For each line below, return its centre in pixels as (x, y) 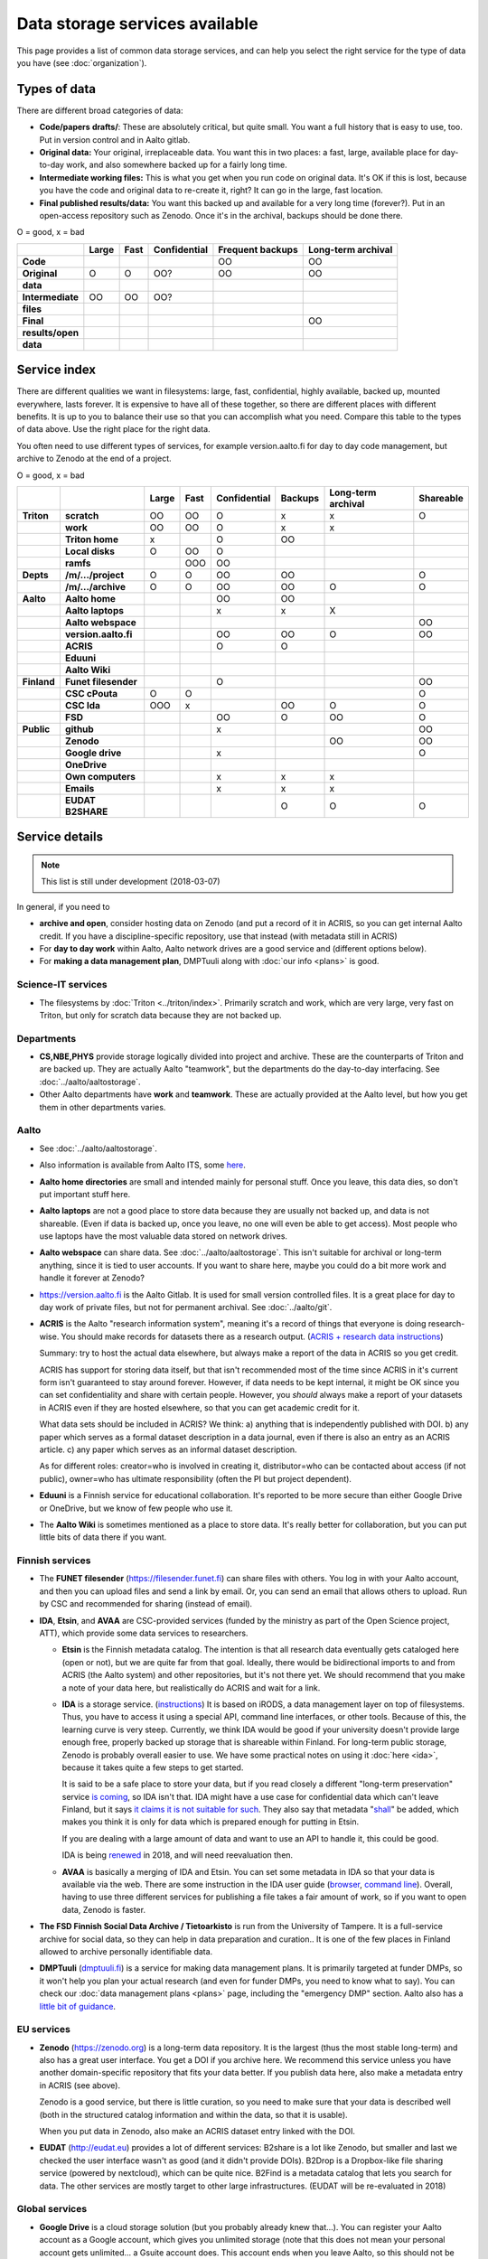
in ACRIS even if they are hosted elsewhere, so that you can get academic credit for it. (200, 1407)
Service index (56, 370)
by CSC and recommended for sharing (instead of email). (146, 1604)
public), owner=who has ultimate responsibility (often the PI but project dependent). (196, 1478)
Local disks (90, 551)
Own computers (100, 777)
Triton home (92, 539)
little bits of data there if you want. (103, 1537)
